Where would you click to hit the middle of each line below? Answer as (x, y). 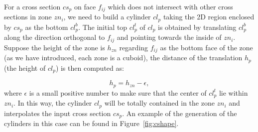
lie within (233, 92)
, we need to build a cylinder (107, 17)
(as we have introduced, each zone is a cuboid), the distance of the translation (123, 58)
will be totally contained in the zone (159, 103)
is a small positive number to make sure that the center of (118, 92)
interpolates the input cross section (58, 113)
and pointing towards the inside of (169, 37)
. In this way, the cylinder (53, 103)
